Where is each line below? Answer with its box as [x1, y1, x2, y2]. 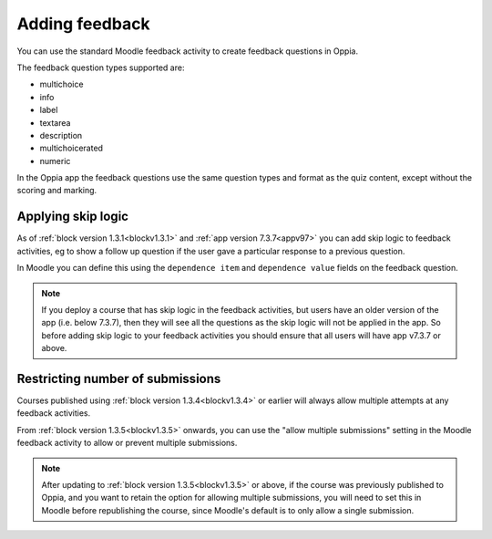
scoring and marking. [16, 185, 97, 196]
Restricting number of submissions [16, 370, 221, 387]
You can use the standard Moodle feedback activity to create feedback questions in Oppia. [16, 46, 359, 57]
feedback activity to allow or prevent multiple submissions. [16, 438, 238, 449]
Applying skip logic [16, 209, 129, 224]
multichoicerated [39, 142, 104, 154]
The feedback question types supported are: [16, 62, 185, 73]
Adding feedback [16, 14, 150, 34]
